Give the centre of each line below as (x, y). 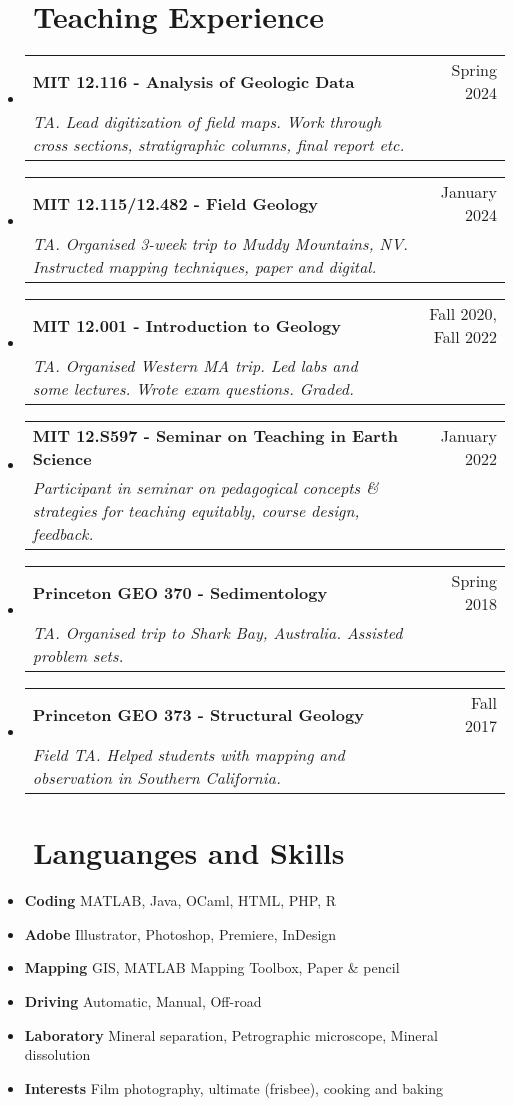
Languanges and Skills (189, 852)
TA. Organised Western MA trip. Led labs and (195, 366)
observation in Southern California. (156, 778)
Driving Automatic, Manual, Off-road (143, 1001)
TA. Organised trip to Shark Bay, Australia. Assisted (217, 633)
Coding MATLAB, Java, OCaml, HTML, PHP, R (180, 900)
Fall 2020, (463, 314)
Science (62, 459)
